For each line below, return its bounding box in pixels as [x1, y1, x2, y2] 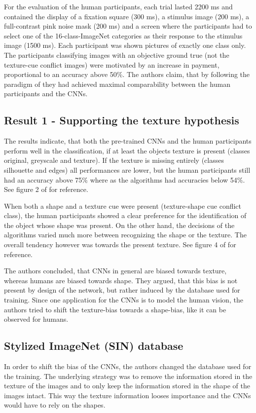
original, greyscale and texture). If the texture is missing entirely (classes [4, 155, 224, 165]
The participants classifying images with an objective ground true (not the [4, 49, 229, 60]
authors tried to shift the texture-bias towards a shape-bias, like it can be [4, 304, 226, 314]
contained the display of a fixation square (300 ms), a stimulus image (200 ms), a [4, 11, 250, 21]
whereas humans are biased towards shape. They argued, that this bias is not [4, 275, 238, 285]
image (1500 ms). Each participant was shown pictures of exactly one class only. [4, 40, 246, 50]
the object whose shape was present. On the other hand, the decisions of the [4, 220, 235, 230]
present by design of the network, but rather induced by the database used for [4, 285, 240, 295]
